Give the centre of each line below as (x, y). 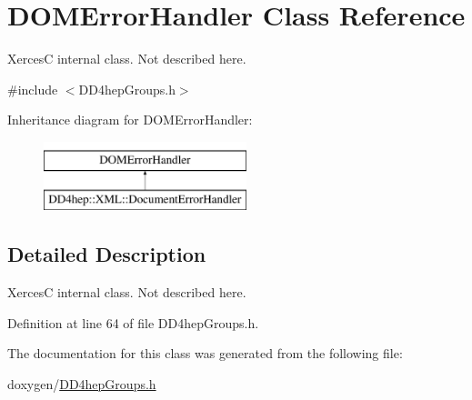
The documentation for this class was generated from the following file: (205, 353)
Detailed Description (107, 254)
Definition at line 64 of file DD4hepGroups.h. (133, 322)
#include (33, 89)
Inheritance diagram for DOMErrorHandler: (130, 120)
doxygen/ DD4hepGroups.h (82, 384)
